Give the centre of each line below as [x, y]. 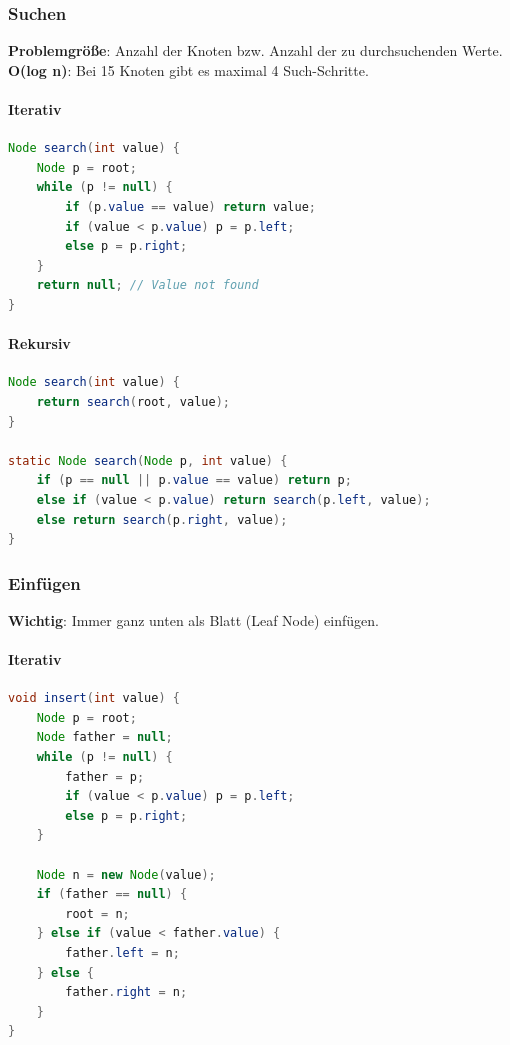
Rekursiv [39, 343]
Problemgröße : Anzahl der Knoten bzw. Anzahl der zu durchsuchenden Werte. [255, 50]
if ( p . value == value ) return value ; [190, 206]
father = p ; [105, 776]
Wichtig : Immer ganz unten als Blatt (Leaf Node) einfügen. [193, 619]
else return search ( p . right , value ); [162, 519]
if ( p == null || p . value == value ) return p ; [194, 480]
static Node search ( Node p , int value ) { [148, 460]
